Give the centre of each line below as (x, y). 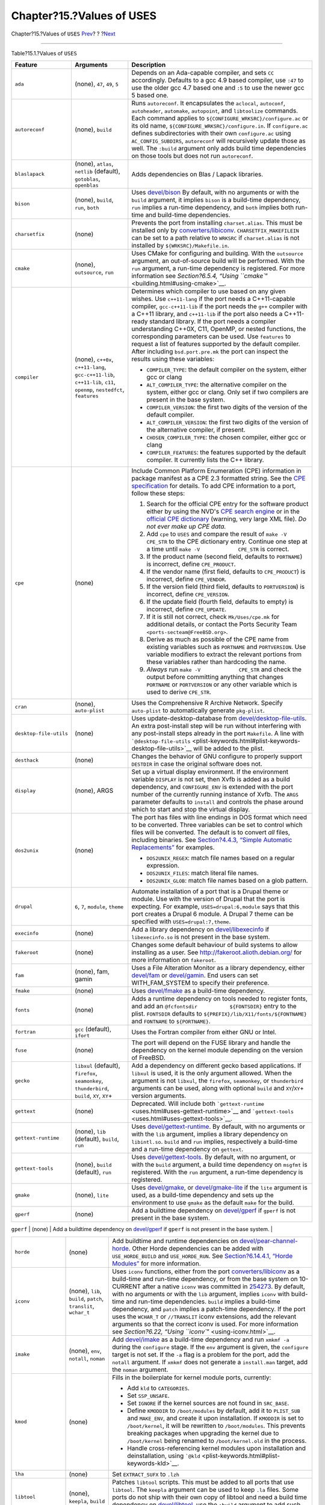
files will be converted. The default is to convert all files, (211, 833)
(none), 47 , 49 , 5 (97, 84)
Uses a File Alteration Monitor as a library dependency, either (218, 968)
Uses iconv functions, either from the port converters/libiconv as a (206, 1271)
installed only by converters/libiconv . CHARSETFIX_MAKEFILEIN (215, 231)
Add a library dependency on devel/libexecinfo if (200, 929)
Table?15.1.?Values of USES (44, 53)
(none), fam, (92, 972)
